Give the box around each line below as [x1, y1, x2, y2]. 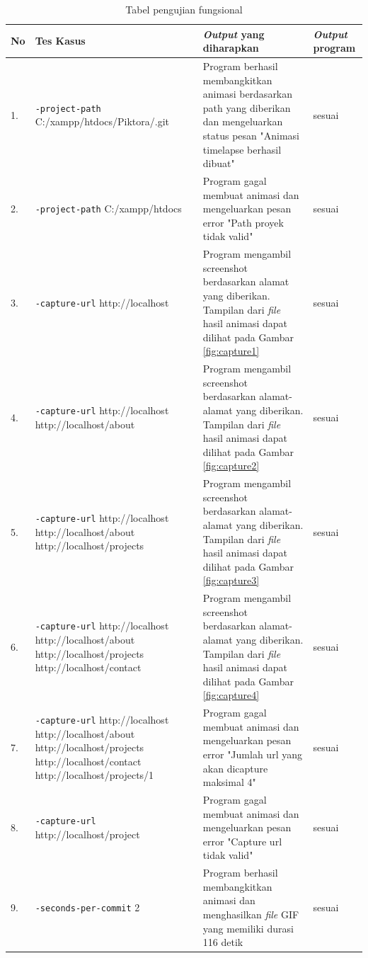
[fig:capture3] [202, 573, 260, 588]
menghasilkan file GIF [202, 907, 299, 922]
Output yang [202, 26, 265, 41]
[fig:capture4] [202, 688, 260, 702]
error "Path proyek [202, 215, 284, 229]
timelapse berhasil [202, 142, 282, 156]
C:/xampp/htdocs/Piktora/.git [35, 114, 170, 129]
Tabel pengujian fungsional [125, 2, 243, 16]
